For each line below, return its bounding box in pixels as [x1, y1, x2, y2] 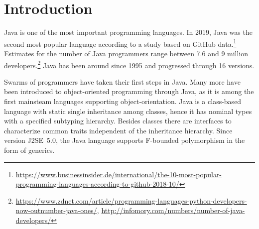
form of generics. [4, 144, 55, 155]
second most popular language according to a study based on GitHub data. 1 [4, 37, 237, 49]
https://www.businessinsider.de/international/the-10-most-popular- [15, 169, 222, 179]
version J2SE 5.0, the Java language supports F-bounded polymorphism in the [4, 135, 245, 145]
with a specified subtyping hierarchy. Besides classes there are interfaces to [4, 115, 232, 126]
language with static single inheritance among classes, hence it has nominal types [4, 106, 252, 116]
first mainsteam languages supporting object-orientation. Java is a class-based [4, 96, 242, 106]
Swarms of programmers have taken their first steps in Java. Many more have [4, 76, 241, 87]
